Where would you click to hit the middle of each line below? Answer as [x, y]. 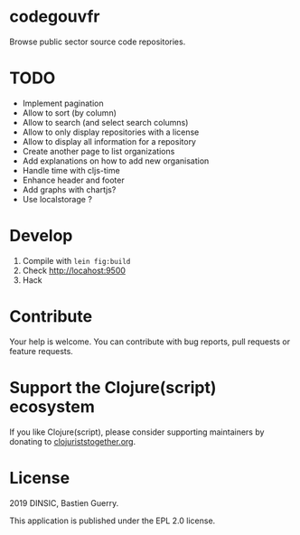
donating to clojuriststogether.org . [73, 441]
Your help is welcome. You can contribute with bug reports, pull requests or [150, 342]
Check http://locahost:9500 [74, 270]
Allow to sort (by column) [70, 113]
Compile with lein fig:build [76, 260]
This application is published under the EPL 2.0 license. [112, 521]
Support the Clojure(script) [113, 387]
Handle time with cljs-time [71, 170]
